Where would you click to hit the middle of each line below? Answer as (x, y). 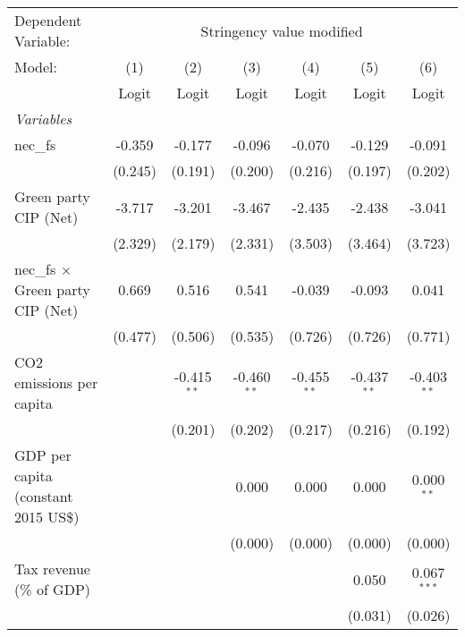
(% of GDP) (53, 589)
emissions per (56, 382)
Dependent (48, 20)
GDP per (43, 455)
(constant (44, 496)
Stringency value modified (282, 30)
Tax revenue (52, 569)
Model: (36, 67)
